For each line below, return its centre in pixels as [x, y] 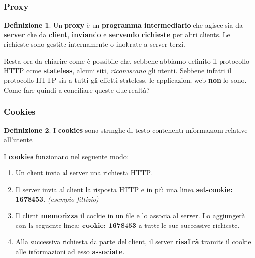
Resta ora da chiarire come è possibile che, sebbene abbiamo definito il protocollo [127, 61]
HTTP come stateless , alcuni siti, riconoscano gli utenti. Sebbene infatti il [118, 70]
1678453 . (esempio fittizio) [57, 199]
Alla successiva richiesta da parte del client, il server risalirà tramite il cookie [133, 242]
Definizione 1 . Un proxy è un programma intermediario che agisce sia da [124, 25]
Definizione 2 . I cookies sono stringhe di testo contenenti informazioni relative [126, 130]
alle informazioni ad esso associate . [70, 251]
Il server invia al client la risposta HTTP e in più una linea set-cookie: [124, 189]
